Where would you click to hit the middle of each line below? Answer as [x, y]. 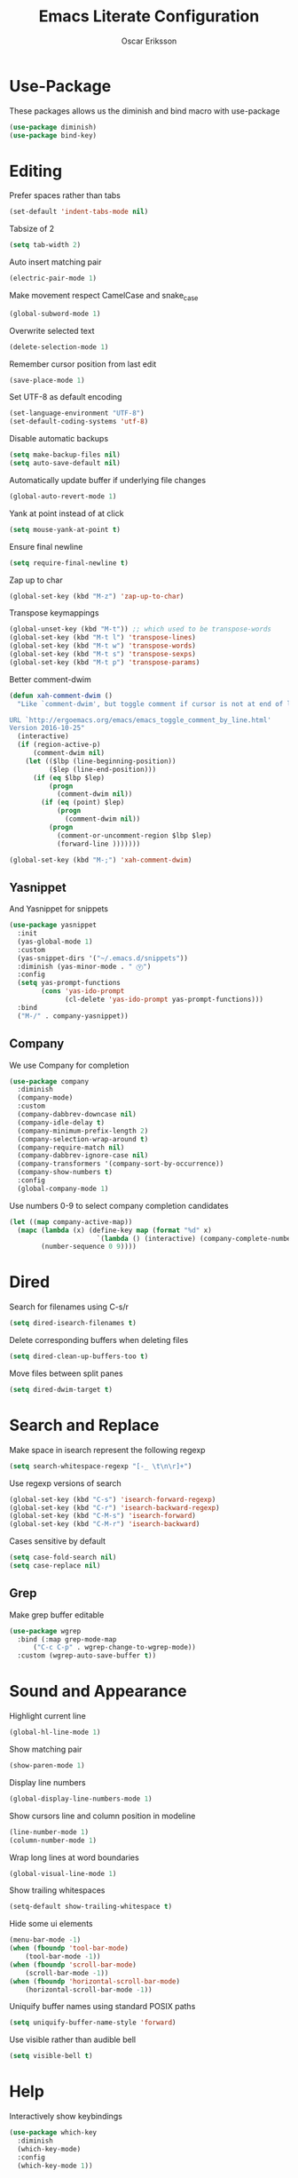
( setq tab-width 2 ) [45, 245]
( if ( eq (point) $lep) [83, 803]
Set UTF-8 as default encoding [66, 397]
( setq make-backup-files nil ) [65, 455]
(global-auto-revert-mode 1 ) [63, 496]
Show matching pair [46, 1749]
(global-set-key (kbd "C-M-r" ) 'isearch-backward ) [105, 1524]
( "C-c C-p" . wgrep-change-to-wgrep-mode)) [114, 1648]
